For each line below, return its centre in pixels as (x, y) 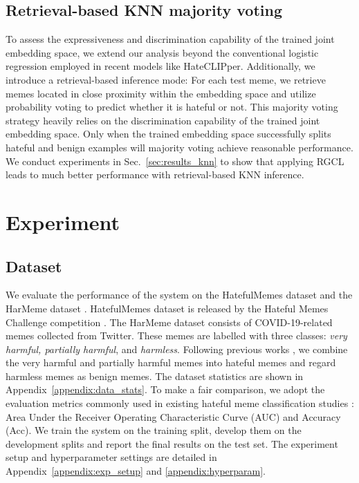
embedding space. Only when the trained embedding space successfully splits (168, 134)
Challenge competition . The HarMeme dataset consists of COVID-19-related (169, 322)
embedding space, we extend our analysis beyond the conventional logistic (162, 52)
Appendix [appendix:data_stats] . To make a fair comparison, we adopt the (165, 389)
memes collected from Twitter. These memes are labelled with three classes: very (176, 335)
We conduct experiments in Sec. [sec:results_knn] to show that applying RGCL (175, 161)
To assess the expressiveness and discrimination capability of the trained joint (170, 39)
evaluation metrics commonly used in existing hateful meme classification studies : (180, 403)
